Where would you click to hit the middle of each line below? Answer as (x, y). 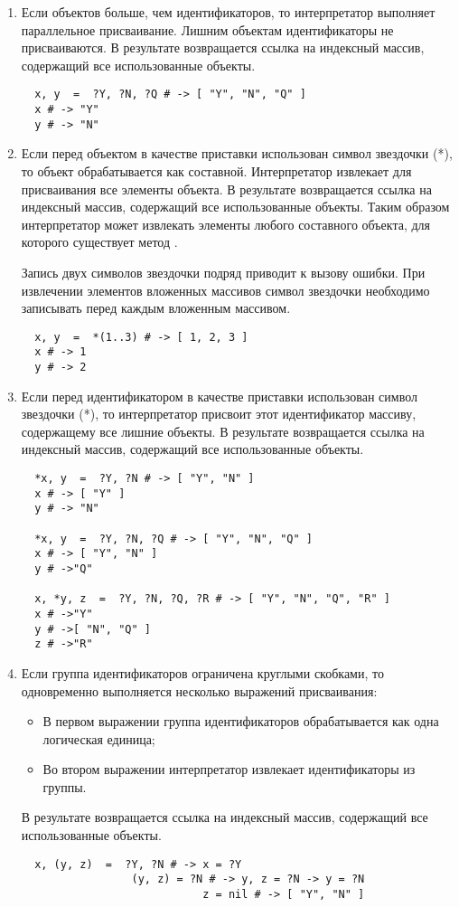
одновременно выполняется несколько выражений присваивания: (199, 690)
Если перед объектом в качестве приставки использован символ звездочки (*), (237, 153)
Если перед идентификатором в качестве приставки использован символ (219, 396)
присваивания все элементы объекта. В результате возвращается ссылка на (226, 189)
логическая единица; (99, 738)
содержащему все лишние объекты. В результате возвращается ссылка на (223, 431)
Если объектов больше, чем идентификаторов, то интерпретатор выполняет (228, 12)
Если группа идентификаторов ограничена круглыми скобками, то (202, 672)
